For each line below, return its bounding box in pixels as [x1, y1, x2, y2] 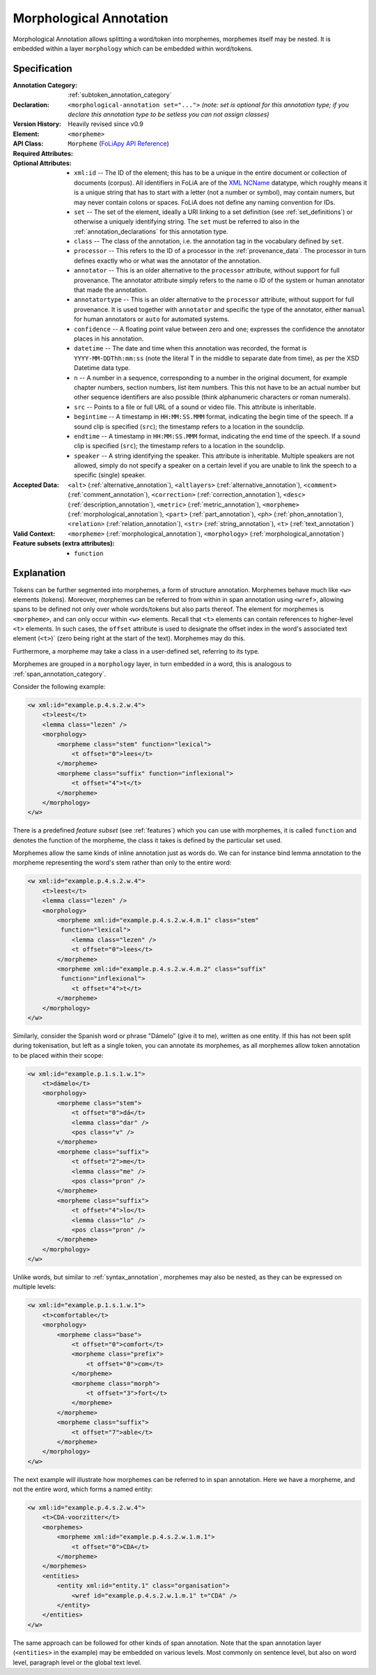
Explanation [13, 567, 66, 579]
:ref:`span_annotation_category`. [13, 670, 107, 678]
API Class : [13, 139, 44, 148]
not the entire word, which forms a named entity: [13, 1485, 153, 1494]
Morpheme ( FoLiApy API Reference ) [68, 139, 170, 148]
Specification [13, 63, 72, 75]
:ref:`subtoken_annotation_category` [68, 91, 172, 99]
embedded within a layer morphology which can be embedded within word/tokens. [13, 44, 253, 52]
